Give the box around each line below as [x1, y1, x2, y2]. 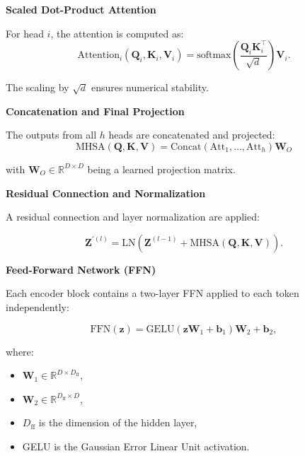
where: [6, 344, 34, 358]
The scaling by [6, 80, 69, 95]
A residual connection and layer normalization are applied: [6, 209, 260, 224]
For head [6, 25, 44, 40]
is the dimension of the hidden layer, [38, 415, 197, 430]
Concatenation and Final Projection [6, 103, 185, 118]
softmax [197, 50, 231, 61]
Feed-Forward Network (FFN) [6, 262, 156, 276]
